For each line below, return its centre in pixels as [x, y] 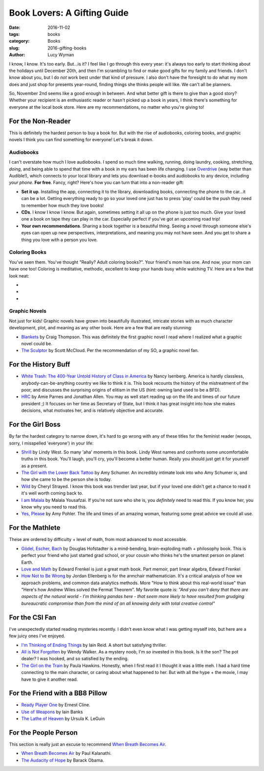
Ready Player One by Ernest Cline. [56, 705]
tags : [14, 34]
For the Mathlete [35, 528]
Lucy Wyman [61, 55]
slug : [14, 48]
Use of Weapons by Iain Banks [52, 712]
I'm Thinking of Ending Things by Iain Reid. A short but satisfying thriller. [94, 645]
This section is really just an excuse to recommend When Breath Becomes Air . [88, 745]
